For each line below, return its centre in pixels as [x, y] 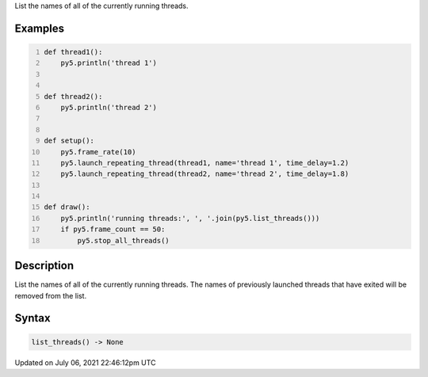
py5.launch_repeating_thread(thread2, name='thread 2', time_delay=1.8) [205, 174]
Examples [40, 28]
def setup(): [69, 141]
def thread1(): [73, 52]
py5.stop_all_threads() [123, 240]
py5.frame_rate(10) [98, 152]
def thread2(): [73, 96]
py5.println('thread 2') [109, 107]
